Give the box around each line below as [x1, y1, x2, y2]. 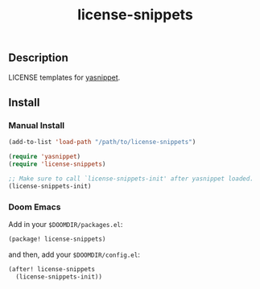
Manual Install [8, 119, 65, 130]
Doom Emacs [8, 201, 61, 213]
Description [8, 51, 68, 65]
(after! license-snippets [8, 265, 95, 273]
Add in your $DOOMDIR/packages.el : [8, 219, 123, 229]
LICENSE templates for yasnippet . [8, 72, 121, 82]
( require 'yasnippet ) [8, 153, 81, 161]
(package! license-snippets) [8, 235, 106, 243]
